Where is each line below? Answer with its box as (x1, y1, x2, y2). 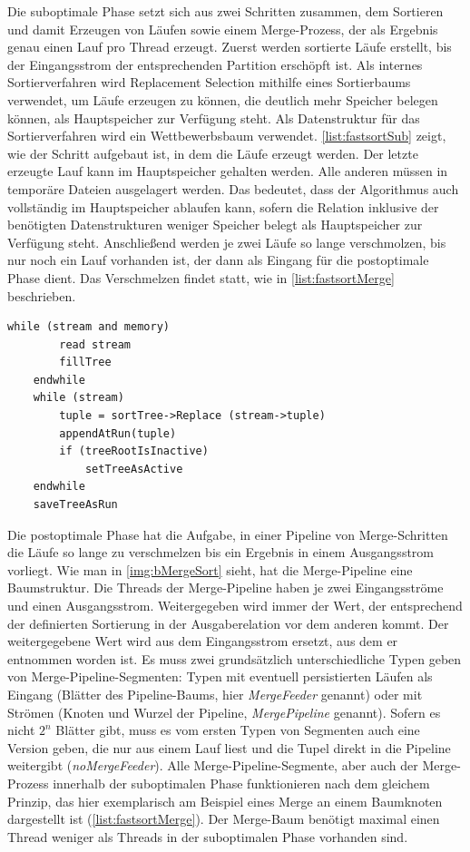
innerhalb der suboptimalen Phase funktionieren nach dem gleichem (53, 773, 430, 792)
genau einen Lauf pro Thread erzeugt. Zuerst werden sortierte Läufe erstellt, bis (7, 37, 452, 56)
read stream (59, 338, 132, 351)
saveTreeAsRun (33, 498, 118, 512)
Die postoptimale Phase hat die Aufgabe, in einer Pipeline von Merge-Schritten (7, 524, 448, 544)
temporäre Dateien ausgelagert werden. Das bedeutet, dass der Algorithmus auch (7, 179, 459, 198)
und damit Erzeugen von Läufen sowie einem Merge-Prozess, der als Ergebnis (7, 19, 438, 38)
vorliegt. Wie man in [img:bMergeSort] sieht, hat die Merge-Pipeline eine (7, 560, 413, 579)
